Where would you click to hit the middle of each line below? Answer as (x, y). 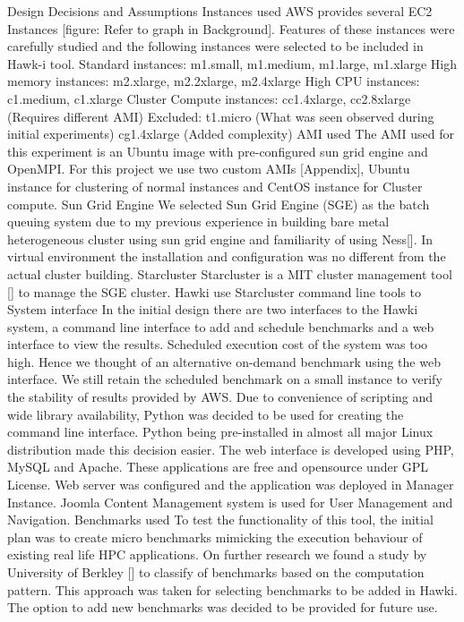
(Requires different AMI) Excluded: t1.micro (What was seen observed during (221, 116)
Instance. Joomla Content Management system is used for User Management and (230, 502)
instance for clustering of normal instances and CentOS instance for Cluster (215, 186)
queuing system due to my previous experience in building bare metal (198, 222)
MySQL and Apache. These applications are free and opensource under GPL (218, 467)
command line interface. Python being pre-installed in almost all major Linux (220, 432)
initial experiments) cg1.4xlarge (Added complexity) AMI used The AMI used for (231, 134)
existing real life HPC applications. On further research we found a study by (217, 554)
